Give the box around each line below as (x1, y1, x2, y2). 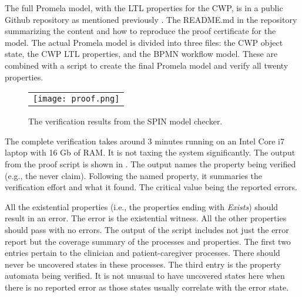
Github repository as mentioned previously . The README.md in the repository (5, 13, 297, 25)
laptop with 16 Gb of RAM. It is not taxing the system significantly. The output (5, 146, 296, 158)
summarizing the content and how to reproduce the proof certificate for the (5, 25, 276, 37)
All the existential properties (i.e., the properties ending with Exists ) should (5, 200, 278, 212)
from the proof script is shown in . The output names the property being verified (5, 157, 296, 170)
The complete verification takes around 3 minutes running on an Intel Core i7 (5, 134, 284, 147)
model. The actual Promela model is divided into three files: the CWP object (5, 36, 283, 48)
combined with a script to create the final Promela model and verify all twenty (5, 59, 288, 71)
